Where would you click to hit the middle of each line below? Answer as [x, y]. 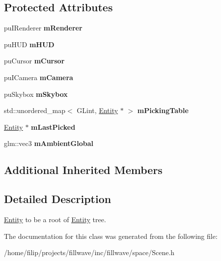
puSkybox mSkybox [36, 94]
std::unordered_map [35, 110]
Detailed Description [58, 199]
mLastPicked [53, 127]
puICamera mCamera [39, 77]
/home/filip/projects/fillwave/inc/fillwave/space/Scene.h [89, 252]
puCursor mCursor [34, 61]
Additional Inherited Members [83, 170]
